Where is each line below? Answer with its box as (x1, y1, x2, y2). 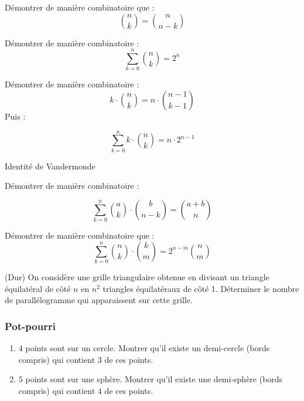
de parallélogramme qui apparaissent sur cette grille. (5, 294, 193, 306)
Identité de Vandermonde (5, 159, 95, 172)
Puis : (5, 110, 26, 122)
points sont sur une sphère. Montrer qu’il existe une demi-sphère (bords (25, 373, 283, 385)
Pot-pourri (5, 318, 56, 333)
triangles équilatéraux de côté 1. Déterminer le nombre (103, 282, 299, 294)
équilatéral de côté (5, 282, 71, 294)
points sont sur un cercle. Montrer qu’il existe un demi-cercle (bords (25, 342, 270, 354)
